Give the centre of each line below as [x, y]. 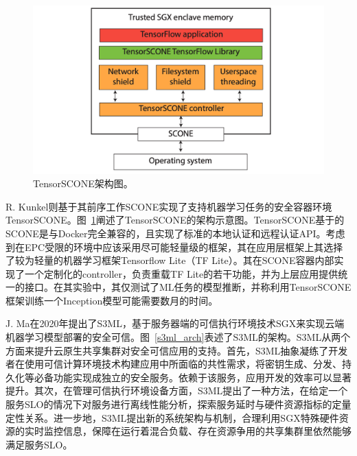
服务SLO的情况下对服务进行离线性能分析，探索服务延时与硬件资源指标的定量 [178, 404]
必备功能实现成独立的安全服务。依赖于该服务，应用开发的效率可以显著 [193, 377]
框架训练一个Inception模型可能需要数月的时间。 [112, 300]
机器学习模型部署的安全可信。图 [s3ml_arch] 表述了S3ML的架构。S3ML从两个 [178, 337]
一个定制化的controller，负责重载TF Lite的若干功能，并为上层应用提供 [181, 273]
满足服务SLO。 [39, 444]
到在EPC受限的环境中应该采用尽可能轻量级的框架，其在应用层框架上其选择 [174, 247]
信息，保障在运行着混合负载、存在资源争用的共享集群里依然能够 [207, 431]
